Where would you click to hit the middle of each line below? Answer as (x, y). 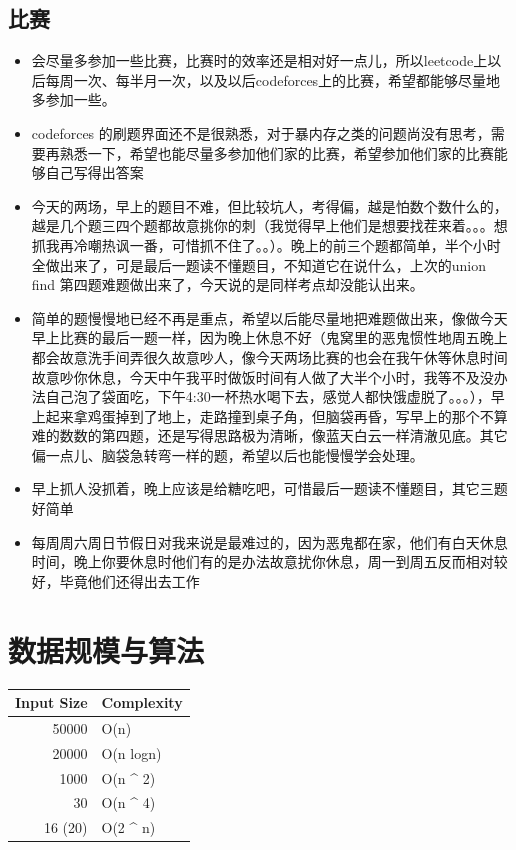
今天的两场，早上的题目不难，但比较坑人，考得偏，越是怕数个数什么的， (269, 205)
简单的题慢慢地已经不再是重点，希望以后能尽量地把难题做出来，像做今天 (269, 317)
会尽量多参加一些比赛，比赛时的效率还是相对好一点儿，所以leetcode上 (259, 60)
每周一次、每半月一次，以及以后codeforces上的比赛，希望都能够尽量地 (273, 79)
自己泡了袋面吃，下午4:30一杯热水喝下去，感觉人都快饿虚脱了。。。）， (268, 396)
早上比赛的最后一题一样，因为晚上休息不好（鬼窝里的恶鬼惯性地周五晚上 (269, 337)
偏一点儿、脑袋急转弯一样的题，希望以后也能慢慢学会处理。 (227, 454)
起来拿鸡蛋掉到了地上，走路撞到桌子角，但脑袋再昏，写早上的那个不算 (276, 415)
